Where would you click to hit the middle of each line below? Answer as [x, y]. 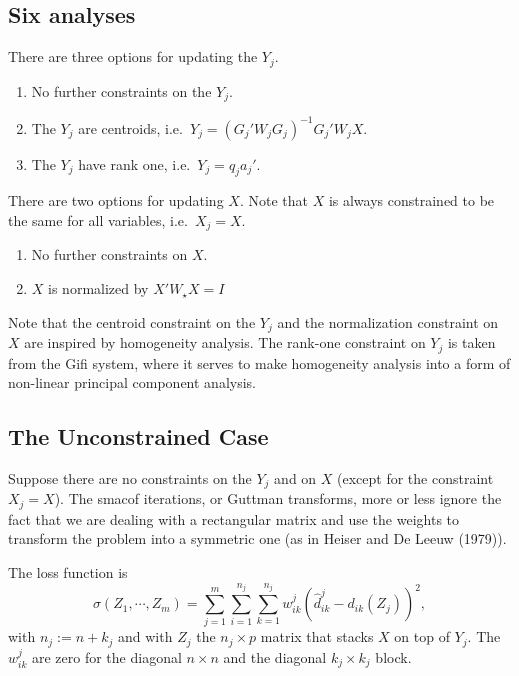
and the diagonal [275, 656]
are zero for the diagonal [106, 656]
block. [393, 656]
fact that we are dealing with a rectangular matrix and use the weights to [234, 518]
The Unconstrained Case [138, 436]
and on [295, 477]
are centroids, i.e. [130, 127]
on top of [422, 636]
